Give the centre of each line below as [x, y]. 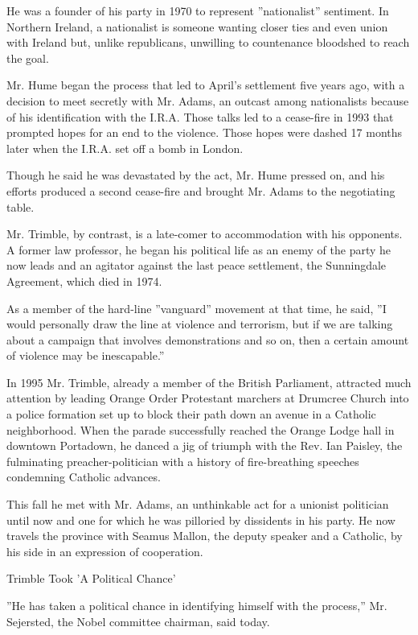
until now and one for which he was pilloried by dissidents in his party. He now [201, 520]
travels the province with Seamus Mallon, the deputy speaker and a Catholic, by [205, 536]
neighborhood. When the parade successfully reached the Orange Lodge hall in [201, 429]
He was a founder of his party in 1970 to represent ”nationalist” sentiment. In [198, 10]
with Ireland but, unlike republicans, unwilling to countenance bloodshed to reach [208, 42]
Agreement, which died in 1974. [84, 280]
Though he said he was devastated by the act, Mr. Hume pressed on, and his [196, 175]
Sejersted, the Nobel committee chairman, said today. [138, 621]
